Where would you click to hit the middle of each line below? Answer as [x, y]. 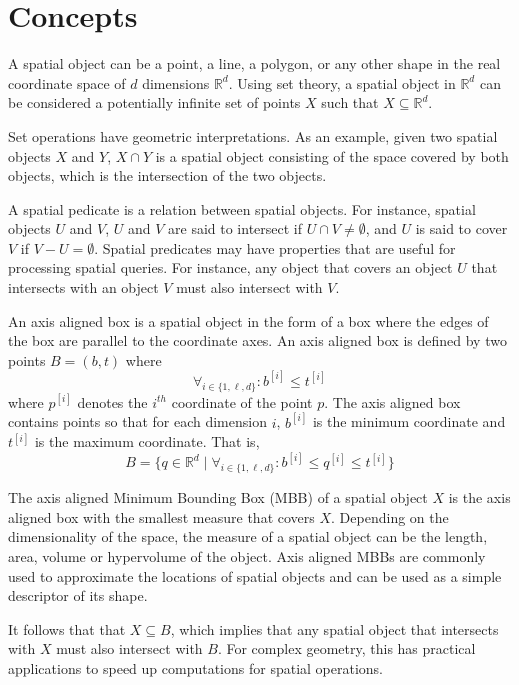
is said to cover [461, 228]
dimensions [176, 82]
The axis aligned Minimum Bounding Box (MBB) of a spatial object [218, 497]
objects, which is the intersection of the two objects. [167, 175]
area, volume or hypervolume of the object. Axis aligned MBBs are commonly [247, 555]
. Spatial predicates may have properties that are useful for [275, 247]
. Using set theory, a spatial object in [342, 82]
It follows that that [67, 628]
